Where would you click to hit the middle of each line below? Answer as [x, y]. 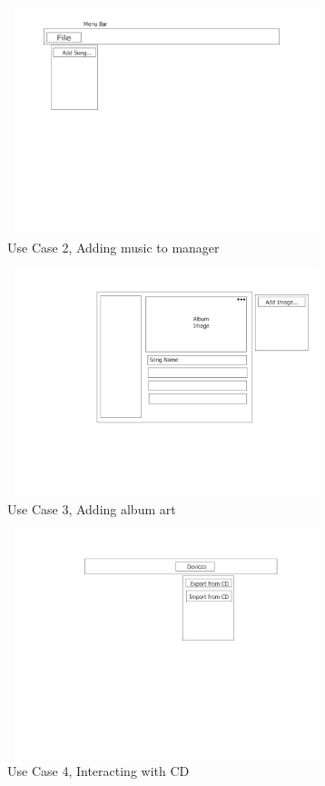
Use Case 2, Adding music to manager [113, 247]
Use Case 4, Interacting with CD [98, 770]
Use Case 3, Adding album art [92, 508]
